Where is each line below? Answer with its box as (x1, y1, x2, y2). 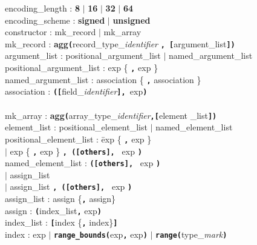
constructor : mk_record (5, 25, 96, 38)
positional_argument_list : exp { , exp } (5, 61, 158, 74)
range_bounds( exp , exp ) (53, 228, 148, 241)
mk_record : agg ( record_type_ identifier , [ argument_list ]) (5, 37, 235, 50)
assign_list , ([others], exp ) (10, 180, 132, 193)
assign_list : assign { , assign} (5, 192, 116, 205)
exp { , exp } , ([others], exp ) (10, 144, 142, 157)
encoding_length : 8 (5, 2, 80, 14)
